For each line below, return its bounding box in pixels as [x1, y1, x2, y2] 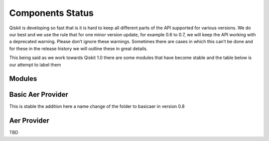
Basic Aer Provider [9, 90, 68, 99]
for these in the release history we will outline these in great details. [9, 45, 148, 52]
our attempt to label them [9, 62, 61, 68]
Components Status [9, 7, 94, 18]
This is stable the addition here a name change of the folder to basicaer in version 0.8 [9, 103, 185, 109]
